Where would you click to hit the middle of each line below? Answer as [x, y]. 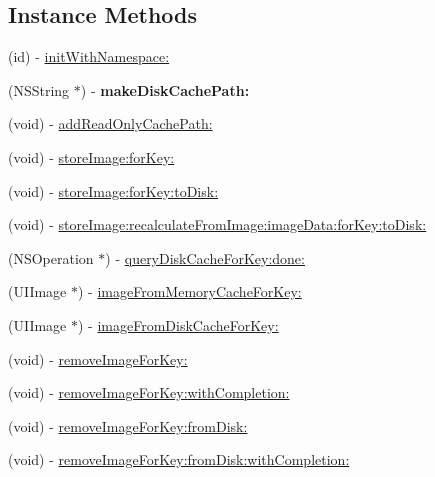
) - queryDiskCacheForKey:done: [205, 257]
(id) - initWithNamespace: [89, 56]
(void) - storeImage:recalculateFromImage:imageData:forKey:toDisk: [217, 224]
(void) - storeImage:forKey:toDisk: [113, 190]
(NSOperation [51, 257]
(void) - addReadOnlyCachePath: [110, 123]
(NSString [39, 89]
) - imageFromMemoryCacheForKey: [190, 291]
